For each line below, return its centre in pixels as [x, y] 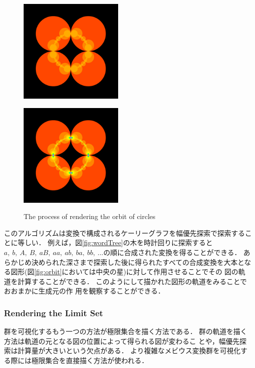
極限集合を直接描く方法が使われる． [90, 360]
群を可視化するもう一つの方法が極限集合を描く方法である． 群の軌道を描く [126, 331]
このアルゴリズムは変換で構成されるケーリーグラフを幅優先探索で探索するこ [128, 233]
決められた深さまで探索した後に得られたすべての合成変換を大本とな [141, 262]
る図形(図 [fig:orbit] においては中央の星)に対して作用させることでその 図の [121, 272]
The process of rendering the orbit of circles [90, 216]
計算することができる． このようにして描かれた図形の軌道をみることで [132, 281]
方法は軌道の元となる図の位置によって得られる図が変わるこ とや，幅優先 [122, 341]
